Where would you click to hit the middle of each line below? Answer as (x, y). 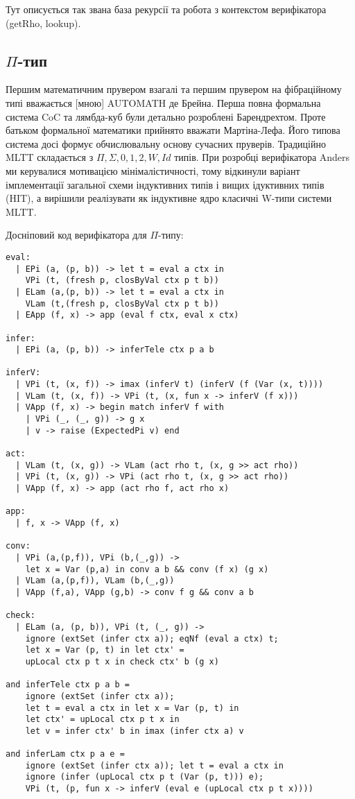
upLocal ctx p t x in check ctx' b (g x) (122, 661)
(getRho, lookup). (43, 23)
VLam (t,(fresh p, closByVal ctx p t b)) (122, 303)
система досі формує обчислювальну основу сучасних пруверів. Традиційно (166, 143)
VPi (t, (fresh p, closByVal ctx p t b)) (122, 281)
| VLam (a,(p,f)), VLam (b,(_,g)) (95, 581)
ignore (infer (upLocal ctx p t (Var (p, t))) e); (145, 777)
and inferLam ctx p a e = (65, 754)
